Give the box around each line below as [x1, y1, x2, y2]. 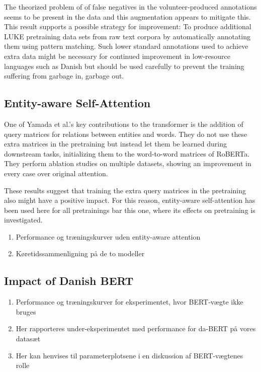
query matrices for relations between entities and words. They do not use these [4, 128, 247, 139]
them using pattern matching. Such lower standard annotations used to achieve [4, 41, 248, 51]
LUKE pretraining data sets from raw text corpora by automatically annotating [4, 31, 251, 41]
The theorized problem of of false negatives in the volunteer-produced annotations [4, 2, 257, 12]
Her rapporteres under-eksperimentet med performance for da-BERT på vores [16, 323, 256, 334]
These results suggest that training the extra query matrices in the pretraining [4, 185, 246, 195]
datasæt [16, 333, 41, 344]
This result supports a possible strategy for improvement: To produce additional [4, 21, 251, 32]
